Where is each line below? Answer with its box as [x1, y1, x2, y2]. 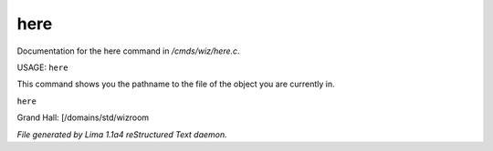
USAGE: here [16, 62, 68, 73]
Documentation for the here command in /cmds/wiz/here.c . [16, 45, 241, 56]
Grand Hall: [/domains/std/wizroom [16, 112, 150, 123]
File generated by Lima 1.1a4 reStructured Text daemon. [16, 128, 227, 140]
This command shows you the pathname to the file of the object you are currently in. [16, 78, 335, 90]
